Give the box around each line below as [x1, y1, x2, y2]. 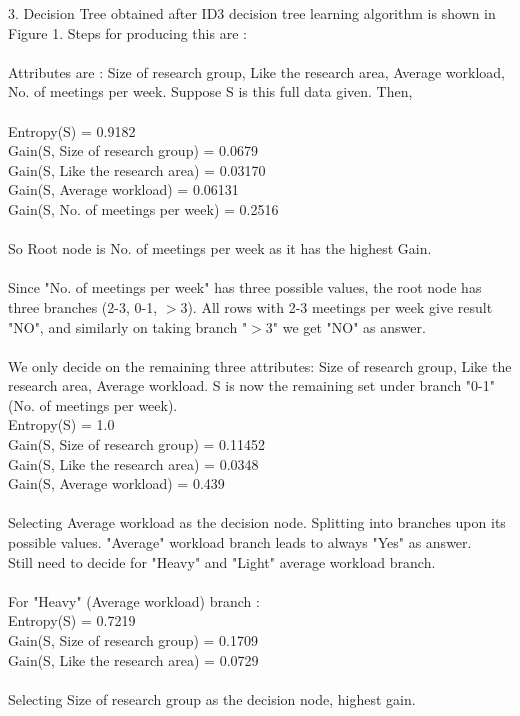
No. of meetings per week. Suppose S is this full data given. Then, [8, 81, 413, 102]
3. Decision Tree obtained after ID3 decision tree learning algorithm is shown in [8, 3, 496, 23]
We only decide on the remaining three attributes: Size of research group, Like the [8, 355, 512, 376]
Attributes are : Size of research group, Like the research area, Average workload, [8, 61, 505, 82]
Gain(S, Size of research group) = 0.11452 [8, 434, 265, 455]
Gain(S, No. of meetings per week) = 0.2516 [8, 198, 279, 219]
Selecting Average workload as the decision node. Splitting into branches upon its [8, 512, 506, 533]
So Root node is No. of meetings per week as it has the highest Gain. [8, 238, 432, 259]
